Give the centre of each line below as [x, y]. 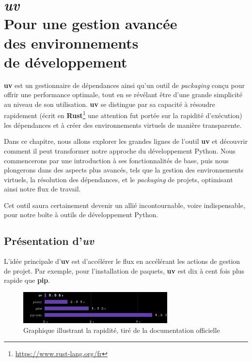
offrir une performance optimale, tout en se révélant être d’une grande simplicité [123, 95]
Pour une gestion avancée [91, 24]
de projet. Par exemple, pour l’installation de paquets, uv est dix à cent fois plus [124, 270]
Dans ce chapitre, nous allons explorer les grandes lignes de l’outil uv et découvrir [126, 141]
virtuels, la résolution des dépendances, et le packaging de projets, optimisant [118, 179]
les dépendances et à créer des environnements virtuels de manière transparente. [123, 125]
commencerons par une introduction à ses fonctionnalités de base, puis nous [116, 160]
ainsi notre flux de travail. [42, 189]
